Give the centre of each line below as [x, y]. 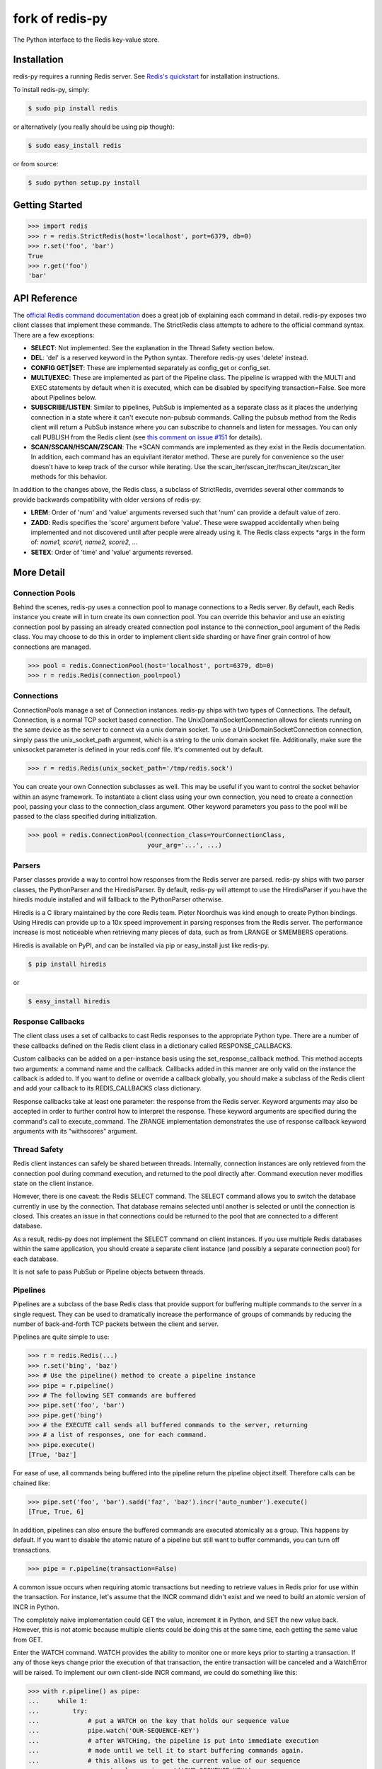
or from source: [36, 163]
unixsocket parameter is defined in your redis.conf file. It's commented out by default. [138, 749]
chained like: [31, 1483]
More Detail [39, 572]
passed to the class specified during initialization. [85, 817]
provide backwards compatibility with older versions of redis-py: [107, 500]
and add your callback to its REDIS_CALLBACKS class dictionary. [107, 1088]
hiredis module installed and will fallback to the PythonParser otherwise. [118, 899]
